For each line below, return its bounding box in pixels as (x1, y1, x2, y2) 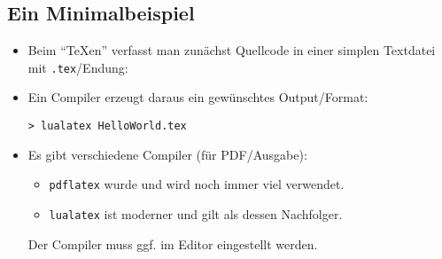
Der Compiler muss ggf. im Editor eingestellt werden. (27, 234, 318, 253)
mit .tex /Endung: (27, 58, 128, 76)
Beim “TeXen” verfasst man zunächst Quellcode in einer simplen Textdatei (27, 41, 436, 59)
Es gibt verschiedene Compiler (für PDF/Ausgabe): (27, 145, 307, 163)
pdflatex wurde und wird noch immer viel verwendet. (49, 175, 345, 193)
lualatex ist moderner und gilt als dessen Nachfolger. (49, 204, 343, 223)
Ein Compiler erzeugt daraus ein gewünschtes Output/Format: (27, 88, 368, 106)
